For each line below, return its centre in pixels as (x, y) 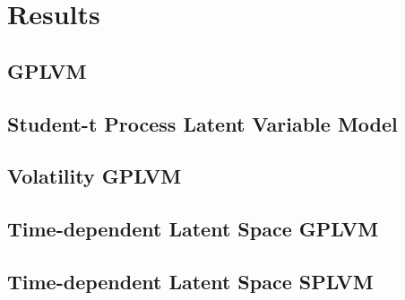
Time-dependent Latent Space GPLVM (193, 229)
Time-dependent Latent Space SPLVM (190, 281)
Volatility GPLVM (95, 176)
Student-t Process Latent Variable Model (202, 123)
